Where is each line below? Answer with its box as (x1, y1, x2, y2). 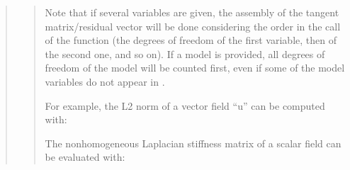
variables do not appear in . (45, 74, 165, 89)
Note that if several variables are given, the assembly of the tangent (45, 5, 339, 19)
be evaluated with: (45, 149, 125, 164)
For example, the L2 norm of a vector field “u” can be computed (45, 98, 325, 113)
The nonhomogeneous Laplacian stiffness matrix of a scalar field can (45, 135, 341, 150)
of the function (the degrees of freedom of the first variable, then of (45, 33, 337, 47)
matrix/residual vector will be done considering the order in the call (45, 18, 341, 33)
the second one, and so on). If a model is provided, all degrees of (45, 46, 325, 61)
